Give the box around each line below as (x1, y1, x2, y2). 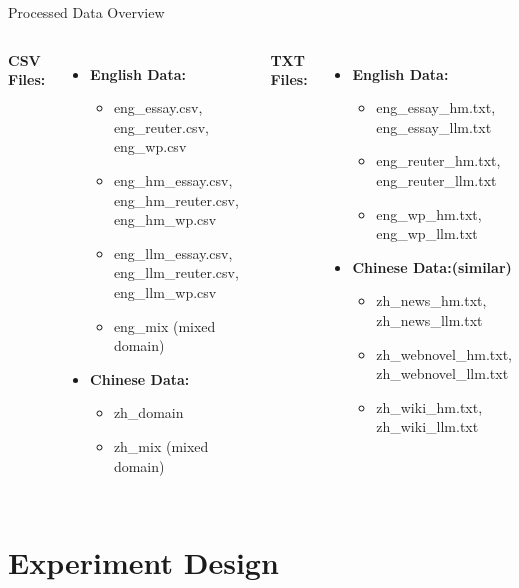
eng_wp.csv (113, 136, 187, 157)
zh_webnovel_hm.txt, (376, 343, 512, 364)
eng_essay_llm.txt (376, 116, 492, 137)
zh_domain (113, 402, 184, 423)
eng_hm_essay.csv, (113, 169, 233, 190)
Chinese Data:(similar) (352, 256, 512, 277)
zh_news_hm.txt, (376, 290, 487, 311)
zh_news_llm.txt (376, 309, 483, 330)
